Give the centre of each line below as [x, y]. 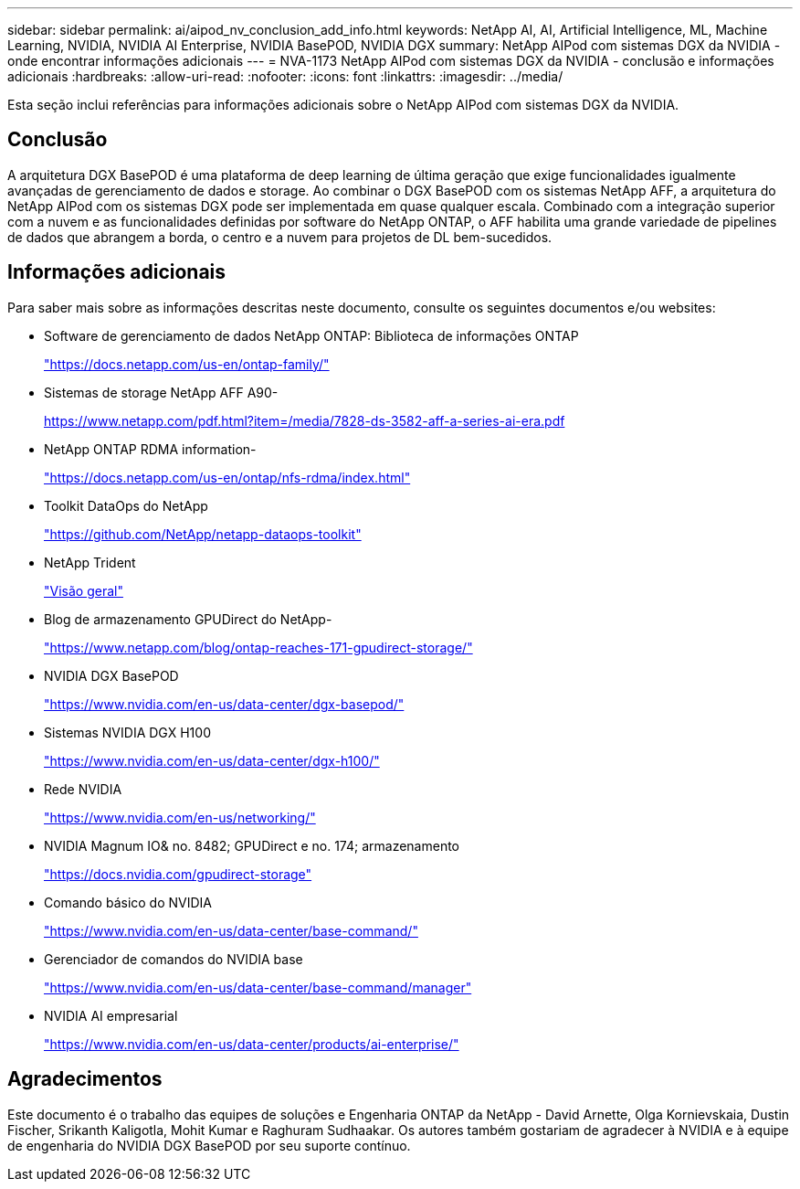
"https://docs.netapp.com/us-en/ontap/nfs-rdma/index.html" [227, 477]
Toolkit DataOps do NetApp [126, 505]
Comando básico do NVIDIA [128, 902]
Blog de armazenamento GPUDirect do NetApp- [188, 619]
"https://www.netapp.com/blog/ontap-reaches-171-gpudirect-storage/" [258, 647]
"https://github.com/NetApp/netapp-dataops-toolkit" [203, 534]
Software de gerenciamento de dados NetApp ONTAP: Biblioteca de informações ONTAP [311, 335]
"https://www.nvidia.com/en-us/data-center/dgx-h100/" [212, 760]
